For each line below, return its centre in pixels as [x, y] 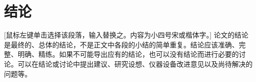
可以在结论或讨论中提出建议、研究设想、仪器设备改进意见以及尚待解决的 [135, 63]
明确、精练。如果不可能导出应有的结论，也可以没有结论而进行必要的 [128, 54]
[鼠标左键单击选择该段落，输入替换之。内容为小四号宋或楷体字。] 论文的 [119, 35]
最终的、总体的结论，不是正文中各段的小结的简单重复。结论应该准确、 [125, 44]
